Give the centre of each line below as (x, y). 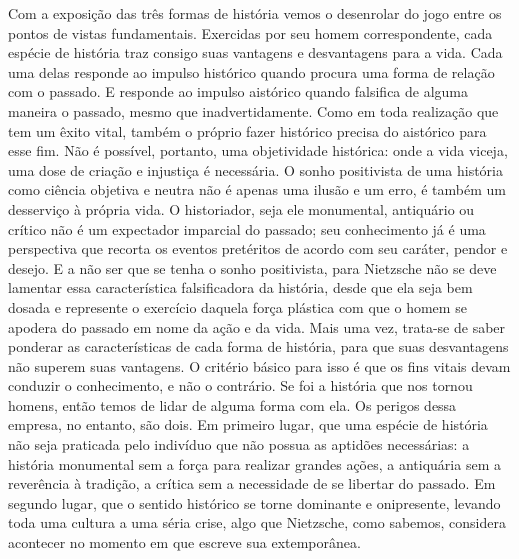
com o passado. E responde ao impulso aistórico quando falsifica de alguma (238, 91)
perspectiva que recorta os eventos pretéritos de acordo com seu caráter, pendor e (258, 248)
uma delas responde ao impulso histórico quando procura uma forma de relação (251, 71)
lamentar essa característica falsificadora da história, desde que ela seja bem (240, 287)
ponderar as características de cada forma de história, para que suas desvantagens (258, 346)
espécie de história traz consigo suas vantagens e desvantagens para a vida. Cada (255, 52)
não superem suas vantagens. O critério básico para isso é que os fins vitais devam (259, 365)
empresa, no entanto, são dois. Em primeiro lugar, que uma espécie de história (248, 424)
